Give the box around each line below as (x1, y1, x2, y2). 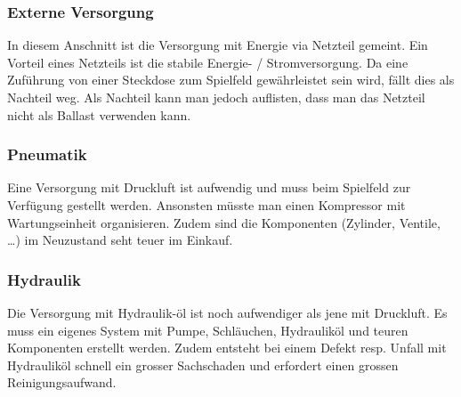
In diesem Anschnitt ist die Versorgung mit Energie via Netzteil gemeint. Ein (7, 36, 428, 54)
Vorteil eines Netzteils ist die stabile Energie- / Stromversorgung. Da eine (7, 53, 408, 71)
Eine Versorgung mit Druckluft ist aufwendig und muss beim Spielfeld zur (7, 178, 411, 197)
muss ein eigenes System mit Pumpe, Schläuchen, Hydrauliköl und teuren (7, 320, 408, 339)
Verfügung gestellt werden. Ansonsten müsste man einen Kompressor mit (7, 196, 406, 214)
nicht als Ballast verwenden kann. (7, 105, 191, 124)
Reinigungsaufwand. (7, 373, 117, 392)
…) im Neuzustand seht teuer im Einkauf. (7, 231, 233, 249)
